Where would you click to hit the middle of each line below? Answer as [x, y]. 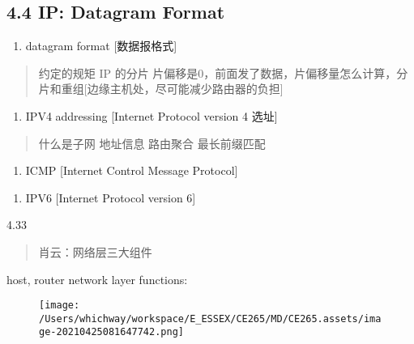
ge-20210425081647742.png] [111, 332]
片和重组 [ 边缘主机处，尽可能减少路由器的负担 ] [161, 89]
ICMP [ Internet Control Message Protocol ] [132, 170]
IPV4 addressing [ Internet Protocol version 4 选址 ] [152, 115]
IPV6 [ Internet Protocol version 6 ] [111, 197]
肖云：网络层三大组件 [95, 251]
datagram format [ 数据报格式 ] [101, 46]
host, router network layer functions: [97, 279]
